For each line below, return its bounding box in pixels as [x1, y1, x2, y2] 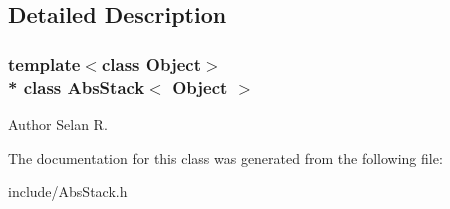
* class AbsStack [8, 74, 145, 99]
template [8, 51, 81, 76]
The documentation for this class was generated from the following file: [8, 147, 443, 168]
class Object [101, 51, 201, 76]
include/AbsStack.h [8, 181, 128, 202]
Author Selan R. [8, 113, 108, 134]
